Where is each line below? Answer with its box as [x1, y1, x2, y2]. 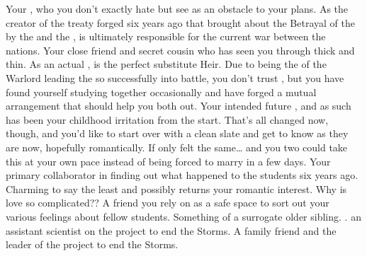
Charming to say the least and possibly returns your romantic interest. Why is [6, 181, 347, 196]
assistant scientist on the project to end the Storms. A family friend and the [6, 223, 337, 238]
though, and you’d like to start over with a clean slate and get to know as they [6, 126, 349, 141]
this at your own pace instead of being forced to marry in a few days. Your [6, 153, 331, 168]
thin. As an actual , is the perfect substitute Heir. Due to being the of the [6, 57, 327, 71]
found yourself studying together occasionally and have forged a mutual [6, 84, 317, 99]
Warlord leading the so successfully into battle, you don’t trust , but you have [6, 70, 344, 85]
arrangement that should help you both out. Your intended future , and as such [6, 98, 351, 113]
